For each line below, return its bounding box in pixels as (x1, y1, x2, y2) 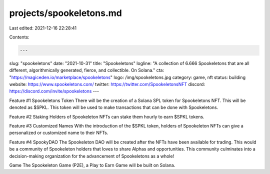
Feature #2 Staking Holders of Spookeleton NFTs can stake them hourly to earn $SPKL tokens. (9, 113, 204, 119)
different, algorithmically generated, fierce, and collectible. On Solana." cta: (9, 67, 164, 73)
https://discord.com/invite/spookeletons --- (9, 88, 99, 94)
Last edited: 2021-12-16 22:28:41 (9, 25, 77, 31)
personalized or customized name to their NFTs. (9, 130, 108, 136)
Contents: (9, 34, 29, 40)
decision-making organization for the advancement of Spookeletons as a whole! (9, 153, 174, 159)
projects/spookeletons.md (9, 7, 122, 18)
